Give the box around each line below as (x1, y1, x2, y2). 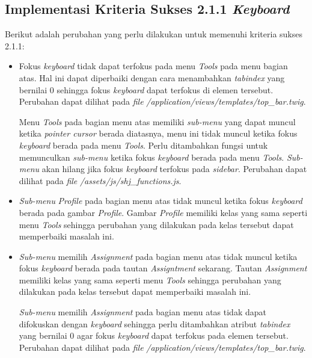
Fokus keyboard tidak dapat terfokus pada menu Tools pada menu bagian (19, 60, 288, 72)
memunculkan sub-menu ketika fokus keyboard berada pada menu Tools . (19, 150, 284, 163)
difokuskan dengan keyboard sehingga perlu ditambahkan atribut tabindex (19, 317, 290, 330)
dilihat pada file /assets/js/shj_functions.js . (19, 174, 182, 187)
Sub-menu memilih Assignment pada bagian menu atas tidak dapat (19, 306, 266, 318)
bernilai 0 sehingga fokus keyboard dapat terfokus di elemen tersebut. (19, 83, 274, 96)
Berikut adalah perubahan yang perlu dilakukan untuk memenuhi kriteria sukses (5, 28, 302, 40)
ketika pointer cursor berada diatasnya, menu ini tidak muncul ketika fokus (19, 127, 298, 140)
